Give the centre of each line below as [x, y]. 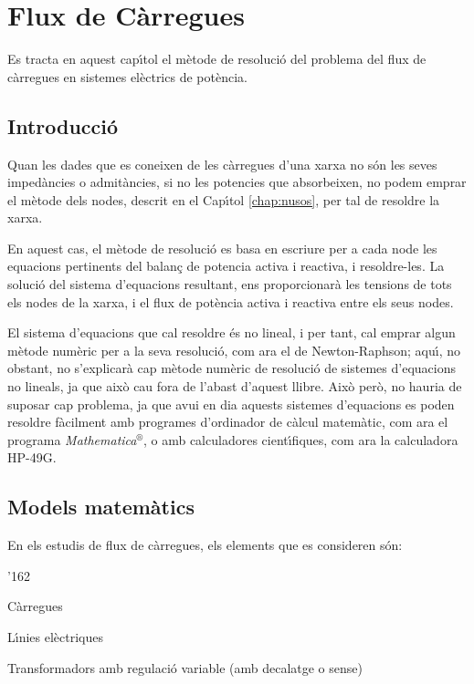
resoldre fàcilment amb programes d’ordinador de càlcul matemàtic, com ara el [228, 422]
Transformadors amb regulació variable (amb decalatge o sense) [185, 667]
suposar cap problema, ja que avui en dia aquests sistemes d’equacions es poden [231, 404]
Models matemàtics [101, 507]
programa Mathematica [72, 439]
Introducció [63, 125]
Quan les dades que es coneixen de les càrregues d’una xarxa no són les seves [222, 164]
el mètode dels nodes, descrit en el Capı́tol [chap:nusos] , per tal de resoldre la [224, 199]
